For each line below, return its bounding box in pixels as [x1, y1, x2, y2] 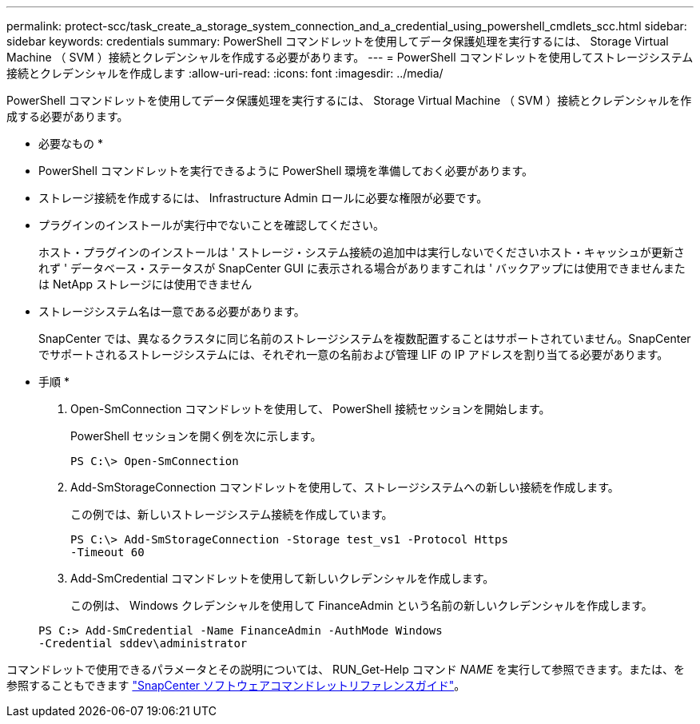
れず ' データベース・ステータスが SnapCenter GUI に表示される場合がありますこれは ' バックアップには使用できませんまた [38, 261, 686, 275]
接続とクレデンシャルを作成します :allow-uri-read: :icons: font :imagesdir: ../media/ [6, 66, 443, 80]
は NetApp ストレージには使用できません [38, 277, 253, 291]
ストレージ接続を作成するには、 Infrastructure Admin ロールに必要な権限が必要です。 [38, 191, 488, 205]
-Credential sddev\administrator [38, 637, 248, 650]
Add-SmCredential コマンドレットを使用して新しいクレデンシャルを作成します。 [70, 571, 495, 585]
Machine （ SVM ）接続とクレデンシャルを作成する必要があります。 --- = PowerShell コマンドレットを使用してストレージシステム [6, 50, 694, 64]
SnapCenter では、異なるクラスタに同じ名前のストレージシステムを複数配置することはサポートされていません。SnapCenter [38, 332, 691, 345]
